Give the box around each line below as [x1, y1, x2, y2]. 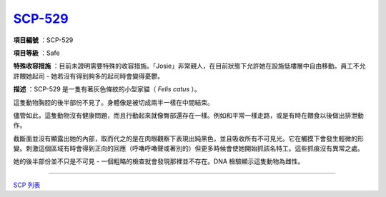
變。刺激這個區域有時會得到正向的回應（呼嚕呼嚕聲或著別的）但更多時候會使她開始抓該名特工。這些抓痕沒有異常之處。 [13, 144, 364, 153]
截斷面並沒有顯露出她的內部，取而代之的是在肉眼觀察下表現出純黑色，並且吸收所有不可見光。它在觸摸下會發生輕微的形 [13, 134, 364, 143]
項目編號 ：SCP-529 [13, 36, 74, 44]
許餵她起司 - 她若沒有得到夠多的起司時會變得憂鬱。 [13, 71, 164, 80]
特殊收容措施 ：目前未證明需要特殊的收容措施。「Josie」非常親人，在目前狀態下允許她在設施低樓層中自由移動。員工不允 [13, 61, 366, 71]
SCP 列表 [13, 181, 41, 189]
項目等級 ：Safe [13, 49, 60, 57]
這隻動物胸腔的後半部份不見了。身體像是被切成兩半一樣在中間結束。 [13, 98, 214, 106]
